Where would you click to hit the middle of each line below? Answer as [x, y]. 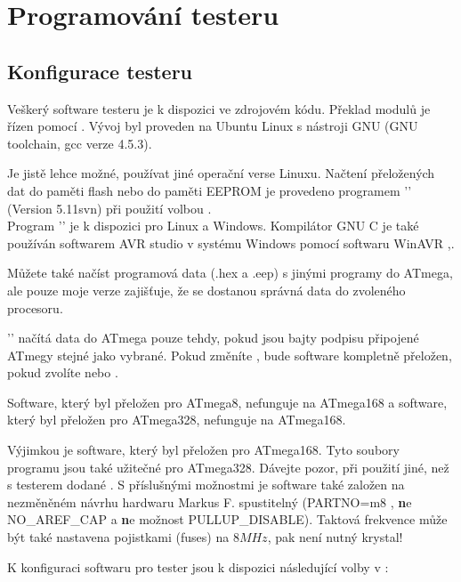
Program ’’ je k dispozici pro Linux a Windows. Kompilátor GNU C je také [213, 226]
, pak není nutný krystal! [335, 537]
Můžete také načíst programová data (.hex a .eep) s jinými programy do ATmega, [230, 273]
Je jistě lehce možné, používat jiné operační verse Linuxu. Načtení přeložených [221, 173]
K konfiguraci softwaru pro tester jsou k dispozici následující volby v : [198, 566]
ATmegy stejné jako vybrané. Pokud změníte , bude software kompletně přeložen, [230, 355]
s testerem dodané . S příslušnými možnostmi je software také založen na [206, 485]
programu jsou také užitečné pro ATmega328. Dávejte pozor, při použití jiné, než [228, 467]
